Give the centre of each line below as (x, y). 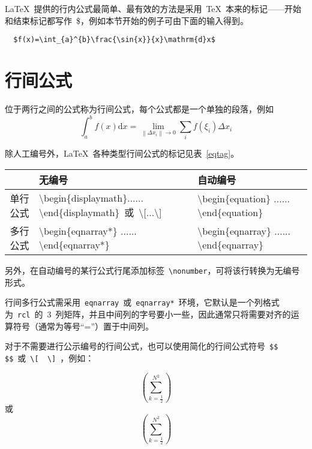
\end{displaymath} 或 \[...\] (100, 212)
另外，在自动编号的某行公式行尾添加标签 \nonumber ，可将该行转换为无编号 (152, 270)
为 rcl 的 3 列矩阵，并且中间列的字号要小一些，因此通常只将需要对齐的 (148, 314)
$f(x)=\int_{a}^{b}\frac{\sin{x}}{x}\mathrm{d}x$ (114, 40)
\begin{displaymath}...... (91, 198)
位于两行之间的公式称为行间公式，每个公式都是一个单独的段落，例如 (139, 108)
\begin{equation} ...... (244, 198)
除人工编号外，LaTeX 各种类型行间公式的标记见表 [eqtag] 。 (122, 153)
